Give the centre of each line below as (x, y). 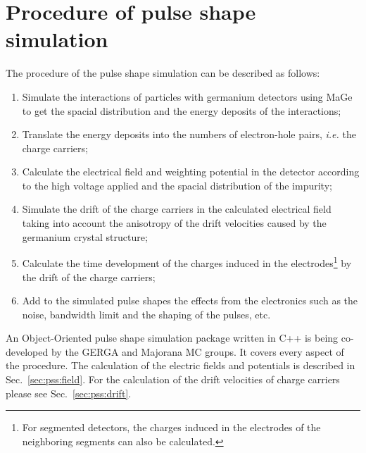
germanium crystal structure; (85, 236)
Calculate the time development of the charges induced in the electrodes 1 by (187, 262)
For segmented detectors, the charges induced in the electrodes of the (171, 427)
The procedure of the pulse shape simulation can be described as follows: (163, 73)
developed (27, 351)
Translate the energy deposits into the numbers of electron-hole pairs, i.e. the (189, 134)
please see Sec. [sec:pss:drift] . (69, 393)
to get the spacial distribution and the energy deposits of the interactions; (182, 110)
